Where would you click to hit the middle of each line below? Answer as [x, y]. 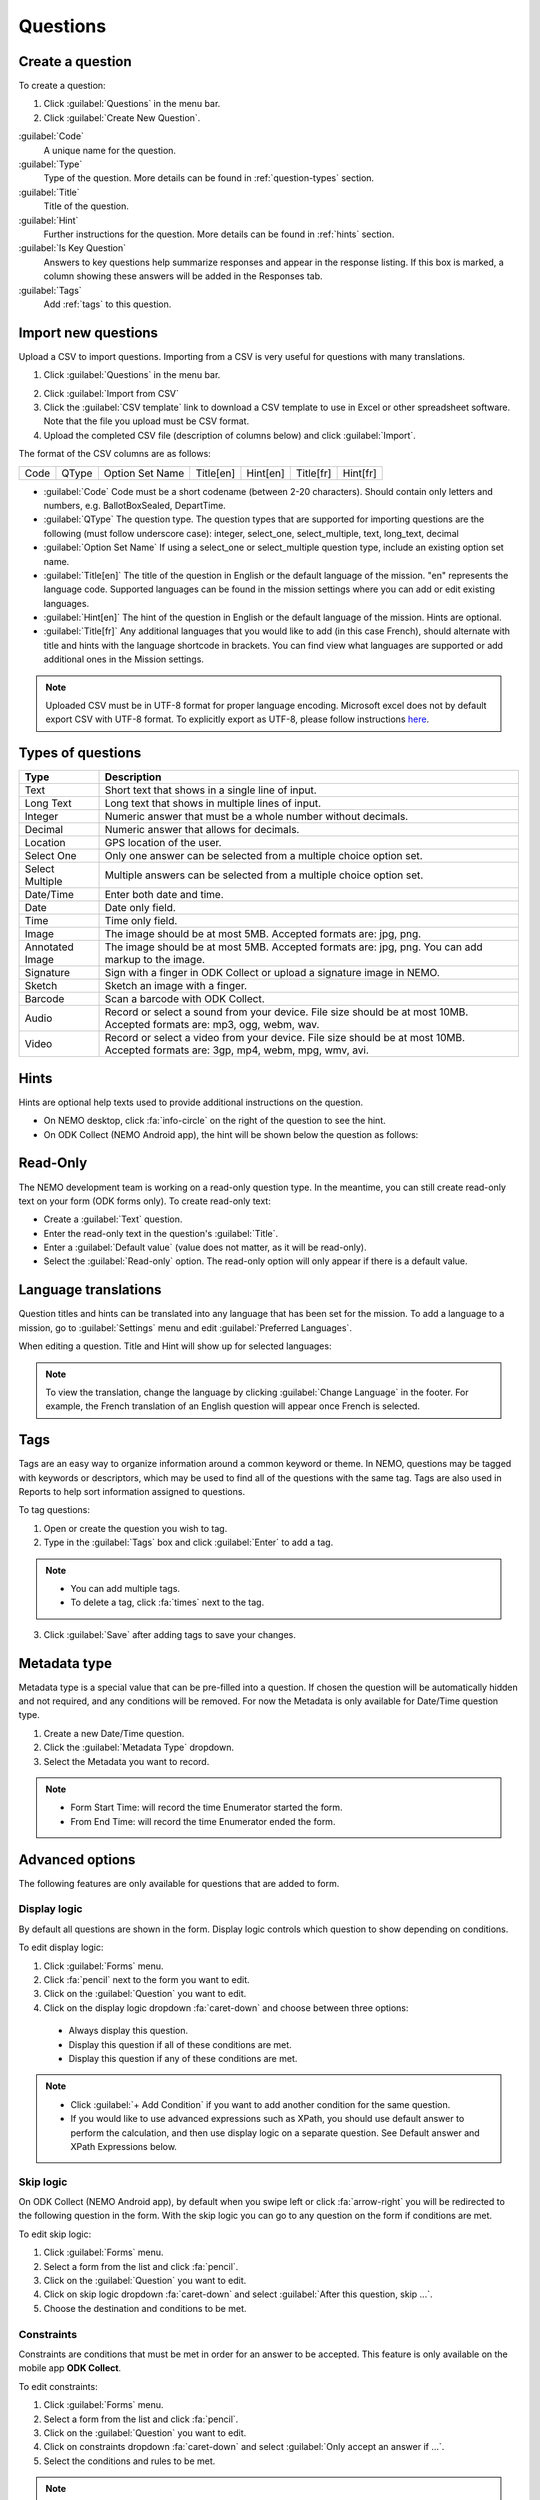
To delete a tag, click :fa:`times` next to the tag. [167, 1602]
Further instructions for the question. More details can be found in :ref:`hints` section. [219, 234]
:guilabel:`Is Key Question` [72, 248]
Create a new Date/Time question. [114, 1733]
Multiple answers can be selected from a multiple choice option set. [264, 875]
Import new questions [88, 332]
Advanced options [77, 1859]
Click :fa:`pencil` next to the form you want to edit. [146, 1980]
